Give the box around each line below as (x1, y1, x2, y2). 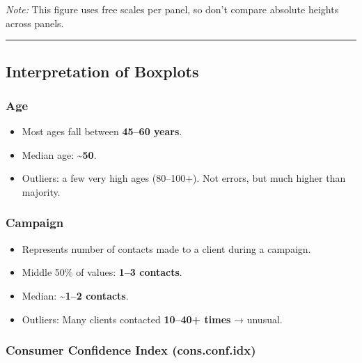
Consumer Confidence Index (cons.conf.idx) (6, 341, 256, 359)
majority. (22, 184, 61, 199)
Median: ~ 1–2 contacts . (22, 288, 129, 302)
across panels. (6, 15, 64, 30)
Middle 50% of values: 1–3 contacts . (22, 265, 182, 279)
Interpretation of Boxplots (6, 60, 199, 82)
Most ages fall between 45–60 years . (22, 124, 182, 139)
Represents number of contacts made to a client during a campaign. (22, 241, 311, 256)
